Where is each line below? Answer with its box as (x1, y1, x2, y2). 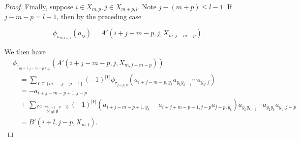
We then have (4, 47, 46, 57)
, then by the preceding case (57, 11, 142, 22)
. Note (138, 1, 156, 11)
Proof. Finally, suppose (4, 1, 73, 11)
